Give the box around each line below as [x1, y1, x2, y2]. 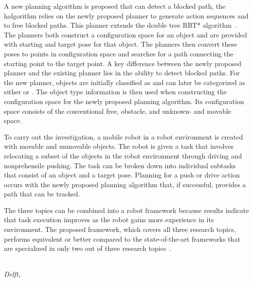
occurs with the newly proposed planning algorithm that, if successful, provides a [4, 179, 246, 189]
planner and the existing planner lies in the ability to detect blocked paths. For [4, 68, 240, 78]
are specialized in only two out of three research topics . [4, 243, 172, 253]
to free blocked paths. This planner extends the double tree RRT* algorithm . [4, 20, 237, 30]
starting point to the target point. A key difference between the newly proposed [4, 58, 241, 68]
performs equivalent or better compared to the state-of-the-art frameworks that [4, 233, 240, 244]
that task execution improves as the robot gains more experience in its [4, 214, 214, 225]
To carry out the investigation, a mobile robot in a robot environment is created [4, 131, 243, 141]
